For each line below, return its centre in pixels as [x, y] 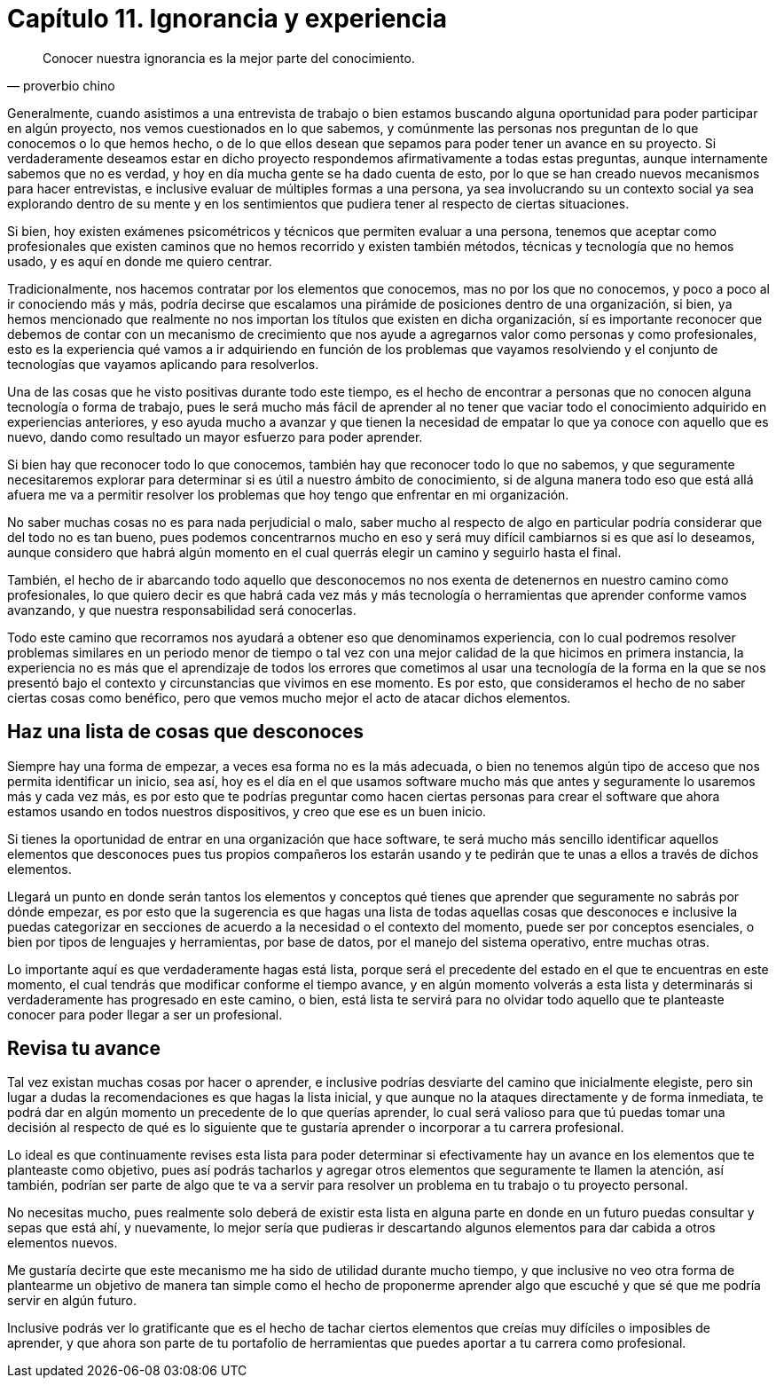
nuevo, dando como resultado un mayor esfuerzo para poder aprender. [215, 437]
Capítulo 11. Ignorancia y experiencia [227, 19]
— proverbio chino [61, 85]
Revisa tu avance [84, 1049]
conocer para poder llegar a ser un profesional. [145, 1014]
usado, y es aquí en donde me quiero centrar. [140, 261]
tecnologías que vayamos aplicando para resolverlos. [163, 364]
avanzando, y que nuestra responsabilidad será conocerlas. [182, 610]
